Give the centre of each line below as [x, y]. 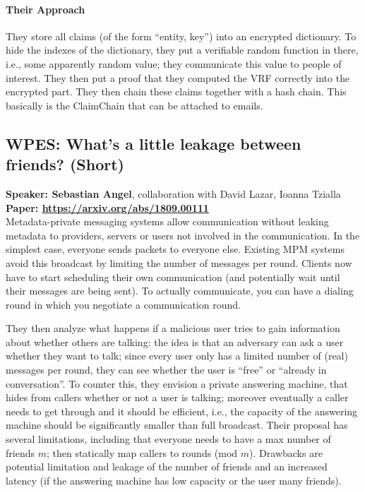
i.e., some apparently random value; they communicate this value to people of [174, 63]
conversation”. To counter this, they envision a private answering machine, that [177, 383]
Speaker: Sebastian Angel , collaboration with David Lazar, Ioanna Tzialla [173, 193]
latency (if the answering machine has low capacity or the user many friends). [174, 480]
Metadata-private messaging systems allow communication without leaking [167, 221]
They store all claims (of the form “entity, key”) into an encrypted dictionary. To [181, 36]
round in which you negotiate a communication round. [124, 304]
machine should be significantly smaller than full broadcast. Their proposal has [177, 425]
